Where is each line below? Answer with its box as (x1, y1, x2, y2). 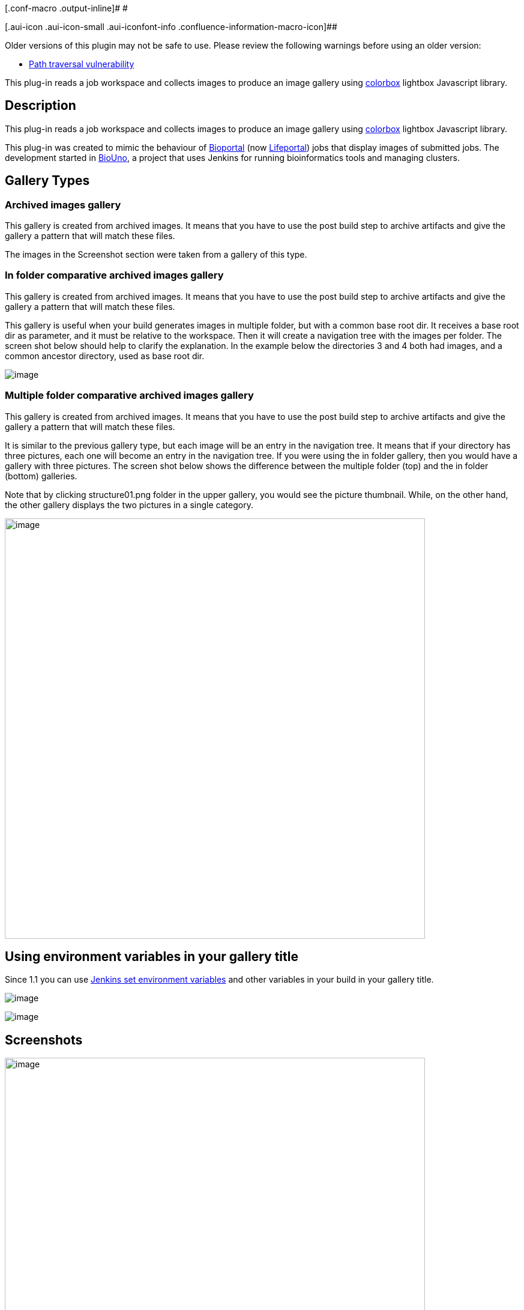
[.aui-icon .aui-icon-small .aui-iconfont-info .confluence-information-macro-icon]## (5, 22, 337, 32)
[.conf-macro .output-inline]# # (5, 3, 128, 13)
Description (5, 98, 76, 114)
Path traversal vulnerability (29, 59, 134, 69)
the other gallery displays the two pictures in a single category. (5, 499, 253, 510)
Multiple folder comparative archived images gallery (5, 389, 254, 402)
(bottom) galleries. (5, 470, 77, 481)
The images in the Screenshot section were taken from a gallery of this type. (5, 249, 307, 260)
